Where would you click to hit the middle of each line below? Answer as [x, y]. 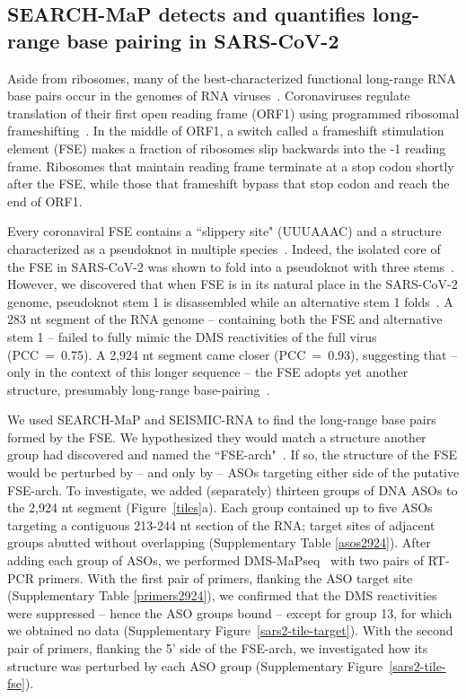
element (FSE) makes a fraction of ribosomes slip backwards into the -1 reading [227, 148]
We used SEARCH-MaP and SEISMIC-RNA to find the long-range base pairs [222, 419]
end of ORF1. [45, 201]
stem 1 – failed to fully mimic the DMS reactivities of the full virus [192, 336]
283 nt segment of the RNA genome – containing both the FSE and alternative [225, 319]
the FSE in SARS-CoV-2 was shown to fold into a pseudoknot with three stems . [231, 266]
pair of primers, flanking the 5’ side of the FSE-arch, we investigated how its [218, 648]
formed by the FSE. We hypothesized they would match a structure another [217, 437]
